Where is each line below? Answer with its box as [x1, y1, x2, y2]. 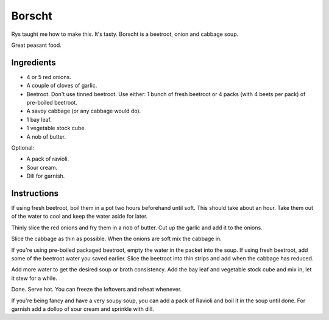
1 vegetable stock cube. [26, 125, 87, 132]
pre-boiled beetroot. [26, 99, 77, 106]
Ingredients [11, 57, 56, 68]
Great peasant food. [11, 41, 62, 49]
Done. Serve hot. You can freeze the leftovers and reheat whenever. [11, 286, 182, 293]
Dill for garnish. [26, 172, 65, 179]
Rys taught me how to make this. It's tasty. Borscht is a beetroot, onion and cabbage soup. [11, 30, 239, 38]
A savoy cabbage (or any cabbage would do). [26, 107, 141, 115]
